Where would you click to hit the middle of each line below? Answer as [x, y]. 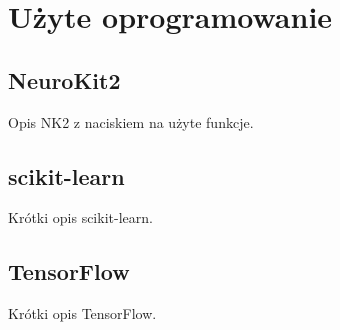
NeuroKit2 [64, 79]
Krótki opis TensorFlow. [82, 313]
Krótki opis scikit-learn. [80, 217]
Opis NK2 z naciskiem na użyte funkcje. [131, 121]
